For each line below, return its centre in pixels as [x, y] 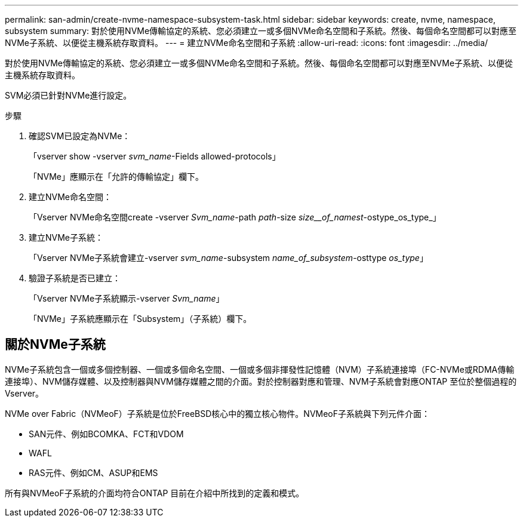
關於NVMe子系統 [55, 345]
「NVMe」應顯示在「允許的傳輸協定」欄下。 [116, 176]
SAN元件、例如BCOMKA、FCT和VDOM [106, 434]
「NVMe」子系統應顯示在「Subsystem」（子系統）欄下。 [140, 319]
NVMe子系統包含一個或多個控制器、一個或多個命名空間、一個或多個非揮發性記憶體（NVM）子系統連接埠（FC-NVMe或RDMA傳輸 [260, 369]
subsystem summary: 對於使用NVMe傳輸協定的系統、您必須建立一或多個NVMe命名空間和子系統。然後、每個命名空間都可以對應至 [261, 31]
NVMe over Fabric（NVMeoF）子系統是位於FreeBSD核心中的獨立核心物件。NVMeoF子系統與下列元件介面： [218, 413]
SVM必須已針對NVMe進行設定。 [68, 95]
